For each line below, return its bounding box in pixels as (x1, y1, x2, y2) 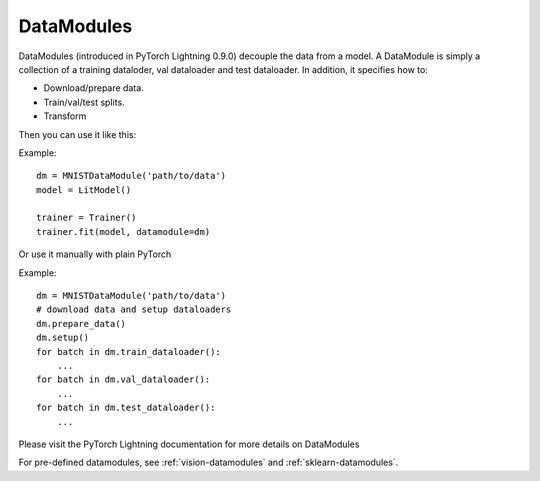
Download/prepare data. (43, 82, 144, 94)
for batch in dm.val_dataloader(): (36, 374, 211, 385)
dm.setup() (36, 332, 90, 344)
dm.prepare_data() (36, 318, 127, 329)
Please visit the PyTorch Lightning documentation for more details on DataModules (18, 438, 360, 450)
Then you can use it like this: (18, 128, 137, 140)
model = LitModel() (36, 184, 132, 195)
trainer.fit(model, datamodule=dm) (36, 226, 211, 237)
